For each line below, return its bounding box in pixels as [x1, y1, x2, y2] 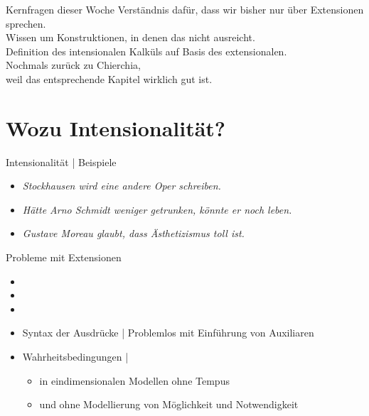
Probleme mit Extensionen [6, 250, 122, 265]
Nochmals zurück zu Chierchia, [6, 58, 141, 72]
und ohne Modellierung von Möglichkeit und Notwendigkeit [39, 397, 299, 412]
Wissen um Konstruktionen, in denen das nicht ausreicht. [6, 30, 255, 45]
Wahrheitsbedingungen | [22, 349, 129, 364]
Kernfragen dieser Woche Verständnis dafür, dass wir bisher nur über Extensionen [6, 2, 364, 16]
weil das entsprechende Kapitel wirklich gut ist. [6, 71, 213, 86]
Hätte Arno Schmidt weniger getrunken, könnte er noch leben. [22, 202, 292, 217]
